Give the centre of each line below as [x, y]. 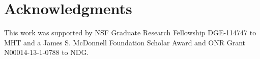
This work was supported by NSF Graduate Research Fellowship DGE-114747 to [130, 33]
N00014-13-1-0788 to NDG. [47, 52]
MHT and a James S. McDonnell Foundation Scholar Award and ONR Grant [125, 42]
